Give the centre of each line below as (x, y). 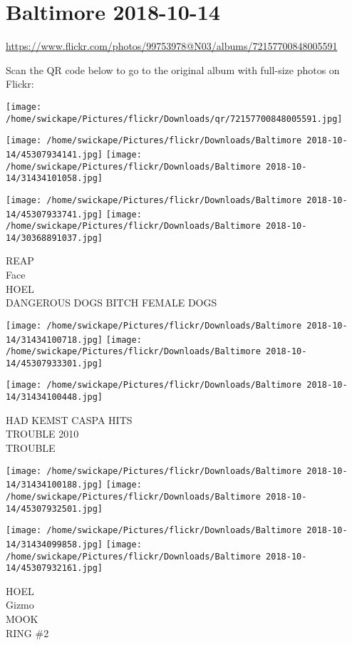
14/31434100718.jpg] (55, 340)
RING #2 (27, 633)
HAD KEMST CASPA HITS (69, 419)
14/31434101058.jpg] (55, 179)
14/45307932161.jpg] (55, 568)
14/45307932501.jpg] (55, 509)
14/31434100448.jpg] (55, 397)
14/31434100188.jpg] (55, 485)
